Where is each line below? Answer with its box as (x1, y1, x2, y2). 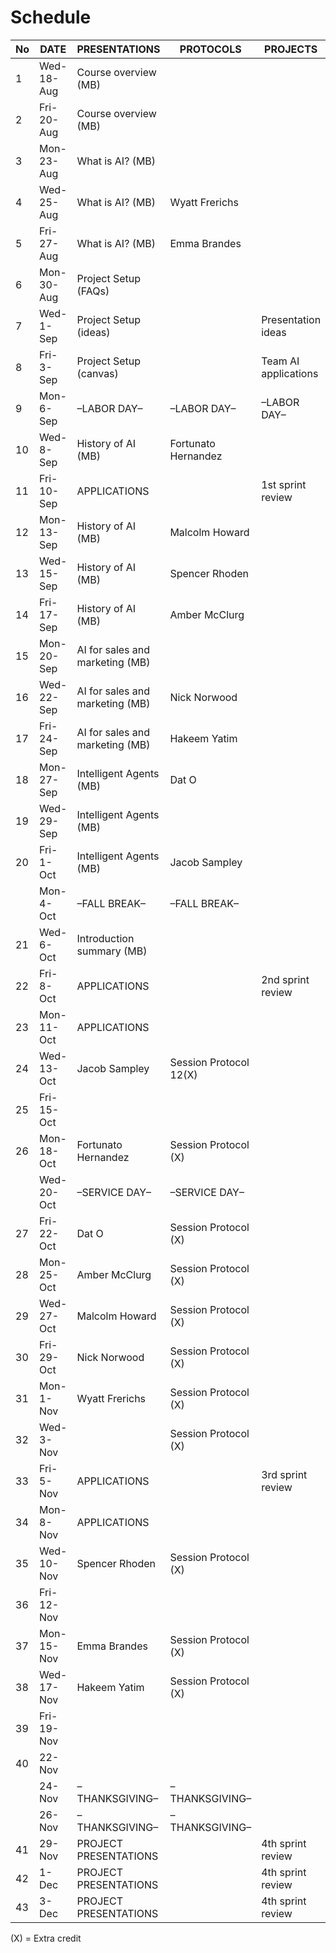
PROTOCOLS (179, 42, 242, 56)
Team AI (261, 354, 300, 368)
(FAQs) (76, 284, 110, 298)
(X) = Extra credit (10, 1932, 82, 1944)
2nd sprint (261, 972, 310, 986)
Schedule (10, 6, 92, 29)
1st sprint (261, 477, 307, 491)
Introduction (76, 931, 135, 945)
